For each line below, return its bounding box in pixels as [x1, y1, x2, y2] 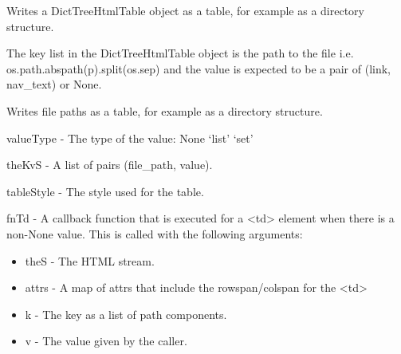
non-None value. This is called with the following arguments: [6, 225, 303, 242]
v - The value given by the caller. [25, 332, 187, 349]
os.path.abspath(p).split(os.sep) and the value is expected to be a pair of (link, [6, 60, 391, 77]
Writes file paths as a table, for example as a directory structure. [6, 102, 323, 119]
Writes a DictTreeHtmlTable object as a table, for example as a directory [6, 2, 364, 18]
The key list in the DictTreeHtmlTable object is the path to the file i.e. [6, 45, 354, 61]
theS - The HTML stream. [25, 252, 155, 269]
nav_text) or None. [6, 76, 102, 92]
